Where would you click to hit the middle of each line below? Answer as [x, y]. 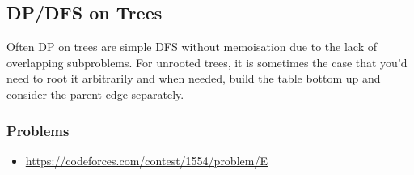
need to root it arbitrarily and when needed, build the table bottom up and [194, 78]
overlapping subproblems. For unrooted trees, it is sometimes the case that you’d [207, 62]
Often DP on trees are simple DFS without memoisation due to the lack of [192, 47]
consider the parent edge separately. [95, 94]
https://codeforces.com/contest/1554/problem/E [146, 160]
